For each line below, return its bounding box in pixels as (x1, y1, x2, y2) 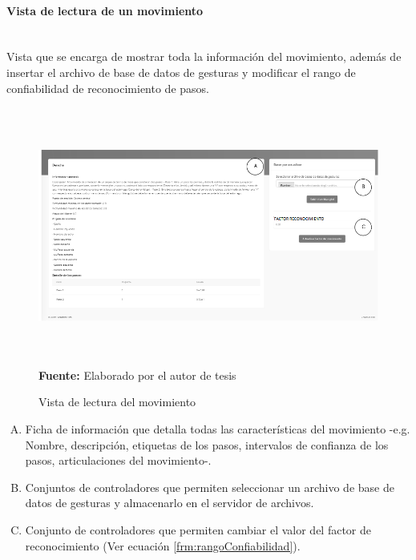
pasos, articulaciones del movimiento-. (25, 452, 212, 469)
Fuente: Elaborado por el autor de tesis (38, 366, 236, 383)
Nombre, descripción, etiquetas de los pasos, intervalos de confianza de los (25, 436, 389, 453)
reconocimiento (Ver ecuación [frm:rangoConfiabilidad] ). (25, 537, 301, 554)
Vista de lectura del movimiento (38, 393, 196, 410)
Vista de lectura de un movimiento (6, 2, 204, 18)
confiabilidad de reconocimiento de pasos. (6, 79, 209, 96)
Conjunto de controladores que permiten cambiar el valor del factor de (25, 521, 371, 538)
